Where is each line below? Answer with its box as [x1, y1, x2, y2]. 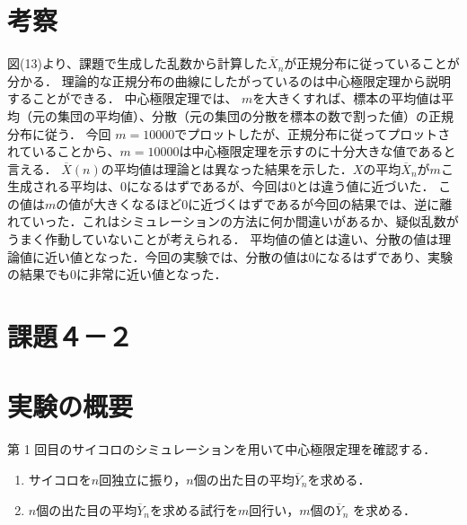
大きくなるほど [93, 194, 182, 213]
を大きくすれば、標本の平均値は [252, 89, 442, 108]
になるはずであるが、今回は [127, 177, 290, 196]
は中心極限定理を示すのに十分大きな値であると [179, 142, 456, 161]
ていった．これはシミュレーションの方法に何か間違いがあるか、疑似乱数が [19, 212, 459, 231]
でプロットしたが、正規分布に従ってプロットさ [174, 124, 451, 143]
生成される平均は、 [7, 177, 120, 196]
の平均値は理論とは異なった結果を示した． [101, 159, 353, 178]
